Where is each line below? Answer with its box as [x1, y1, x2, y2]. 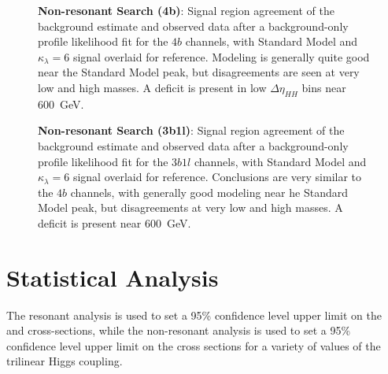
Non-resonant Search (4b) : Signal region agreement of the [38, 2, 334, 18]
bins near [301, 79, 346, 95]
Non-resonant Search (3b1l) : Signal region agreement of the [38, 122, 345, 139]
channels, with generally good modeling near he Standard [70, 183, 348, 200]
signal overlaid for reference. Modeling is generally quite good [72, 48, 370, 65]
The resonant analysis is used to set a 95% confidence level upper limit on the [6, 306, 382, 323]
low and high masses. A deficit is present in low [38, 79, 267, 95]
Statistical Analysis [6, 261, 219, 293]
